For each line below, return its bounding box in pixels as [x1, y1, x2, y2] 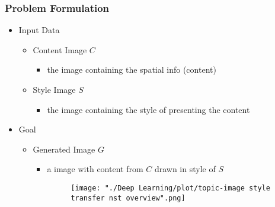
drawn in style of [154, 163, 216, 175]
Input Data [18, 24, 60, 36]
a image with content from [47, 163, 143, 175]
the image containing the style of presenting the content [47, 103, 250, 115]
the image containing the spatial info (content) [47, 63, 216, 76]
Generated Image [33, 143, 95, 155]
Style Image [33, 83, 76, 95]
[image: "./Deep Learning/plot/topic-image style [71, 183, 270, 192]
